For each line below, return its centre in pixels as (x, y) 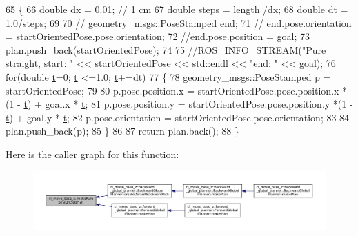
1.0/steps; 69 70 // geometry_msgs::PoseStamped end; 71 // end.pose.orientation (179, 22)
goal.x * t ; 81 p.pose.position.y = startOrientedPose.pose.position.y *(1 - (199, 104)
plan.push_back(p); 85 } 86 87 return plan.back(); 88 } (122, 131)
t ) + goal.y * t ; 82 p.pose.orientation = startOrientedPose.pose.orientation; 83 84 (178, 117)
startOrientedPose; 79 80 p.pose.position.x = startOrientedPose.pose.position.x (172, 90)
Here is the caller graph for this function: (92, 154)
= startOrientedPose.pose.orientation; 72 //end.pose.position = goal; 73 (158, 36)
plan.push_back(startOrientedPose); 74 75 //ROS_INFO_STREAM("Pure (166, 49)
